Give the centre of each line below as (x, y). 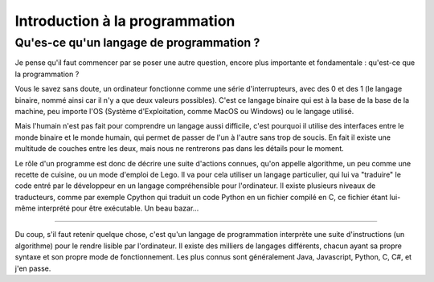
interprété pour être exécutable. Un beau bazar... (118, 208)
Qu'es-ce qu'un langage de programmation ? (137, 43)
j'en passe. (33, 268)
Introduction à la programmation (125, 21)
